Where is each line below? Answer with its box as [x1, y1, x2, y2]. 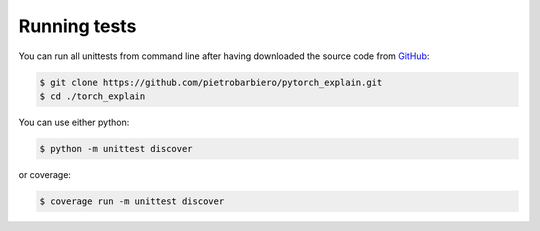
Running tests [18, 15, 137, 37]
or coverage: [18, 168, 72, 180]
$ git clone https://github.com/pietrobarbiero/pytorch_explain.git [39, 76, 383, 88]
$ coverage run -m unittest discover [39, 195, 225, 207]
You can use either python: [18, 116, 130, 128]
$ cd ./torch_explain [39, 90, 146, 102]
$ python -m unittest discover [39, 143, 194, 154]
